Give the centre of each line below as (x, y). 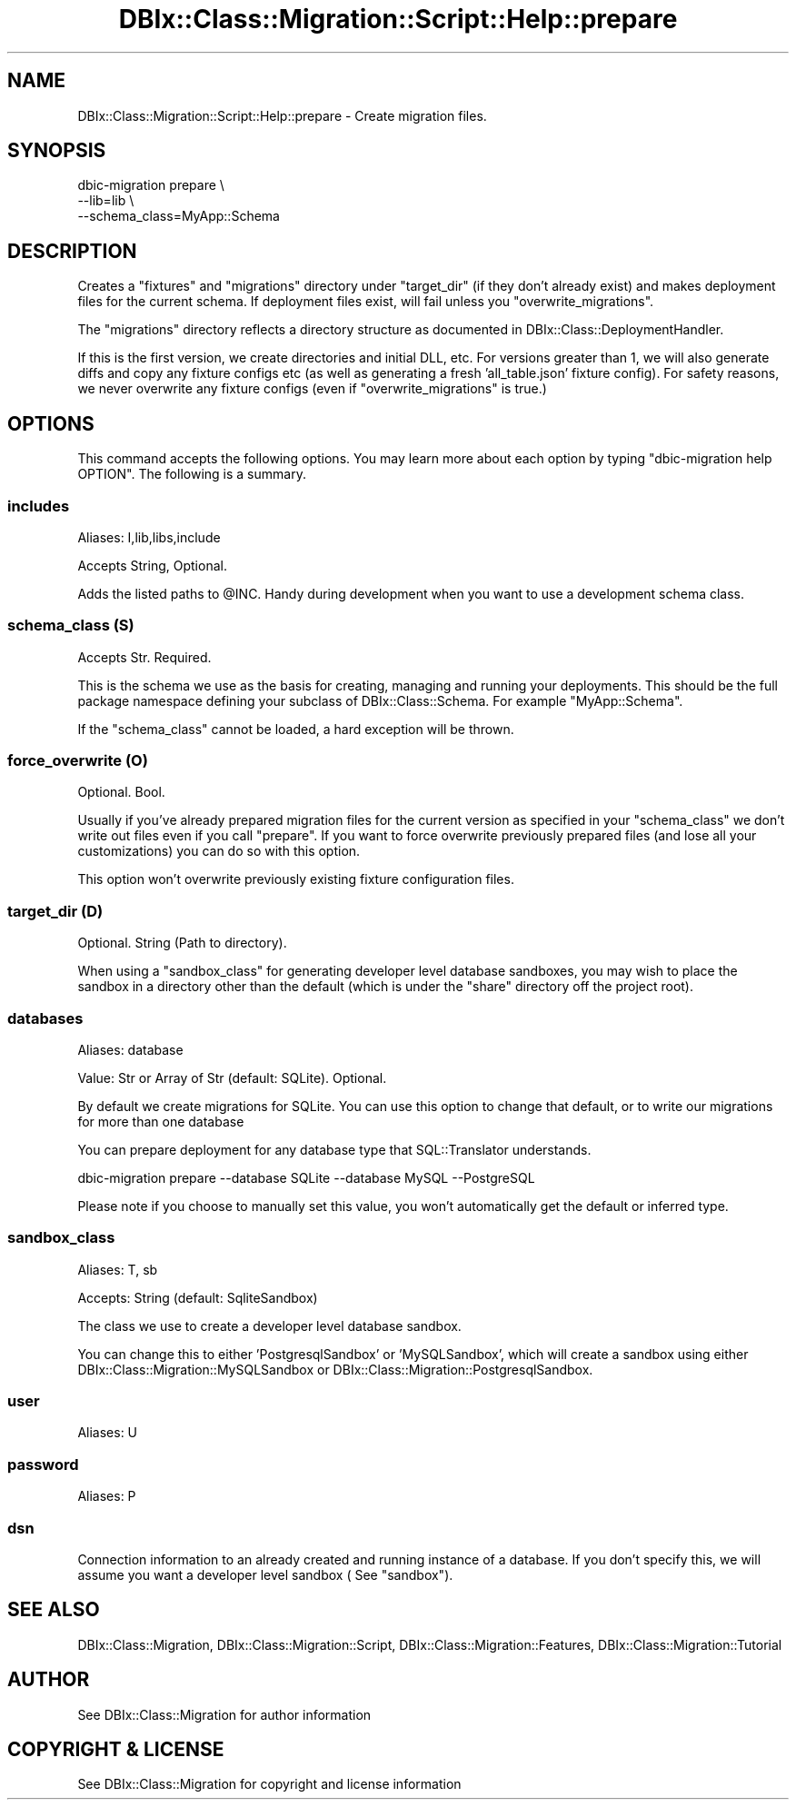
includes (39, 506)
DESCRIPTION (72, 251)
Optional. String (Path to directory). (182, 943)
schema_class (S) (71, 625)
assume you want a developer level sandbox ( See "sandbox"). (265, 1574)
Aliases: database (130, 1049)
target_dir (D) (55, 911)
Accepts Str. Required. (144, 657)
